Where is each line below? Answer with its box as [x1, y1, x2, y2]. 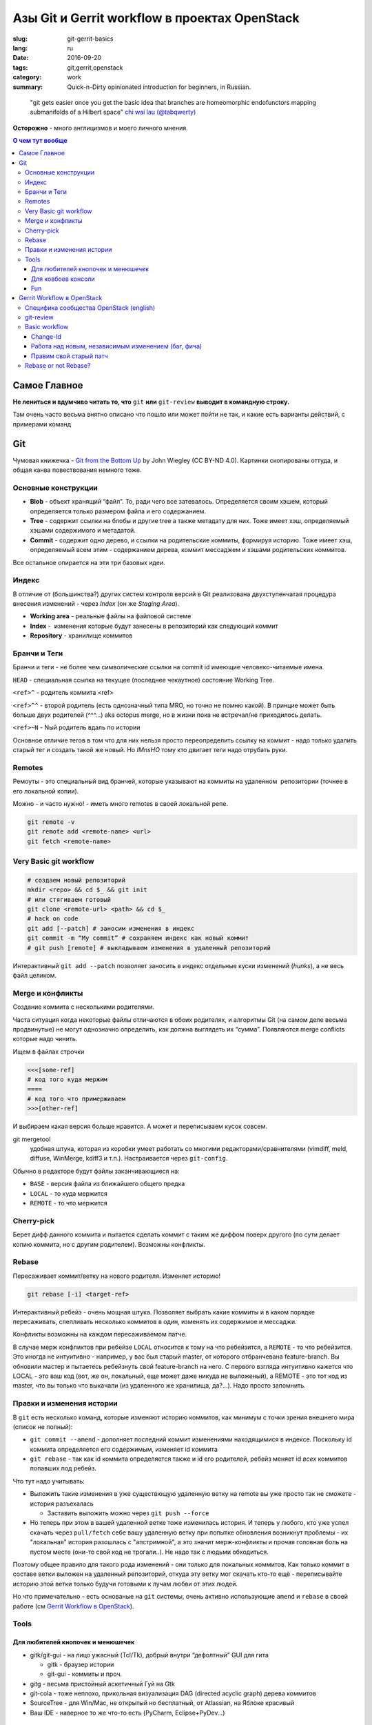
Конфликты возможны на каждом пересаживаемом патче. [12, 1330, 187, 1339]
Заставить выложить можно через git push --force [47, 1509, 209, 1517]
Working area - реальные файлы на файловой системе [30, 612, 192, 620]
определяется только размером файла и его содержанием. [30, 507, 207, 515]
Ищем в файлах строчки [12, 1047, 85, 1056]
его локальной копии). [12, 787, 79, 795]
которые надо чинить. [12, 1035, 78, 1043]
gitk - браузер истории [47, 1660, 114, 1668]
